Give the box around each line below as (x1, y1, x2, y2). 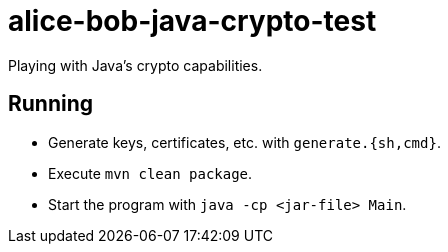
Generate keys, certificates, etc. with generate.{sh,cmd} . (48, 133, 441, 151)
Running (8, 91, 94, 117)
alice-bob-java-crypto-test (8, 4, 377, 38)
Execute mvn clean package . (48, 164, 253, 182)
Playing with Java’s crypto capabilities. (8, 56, 263, 74)
